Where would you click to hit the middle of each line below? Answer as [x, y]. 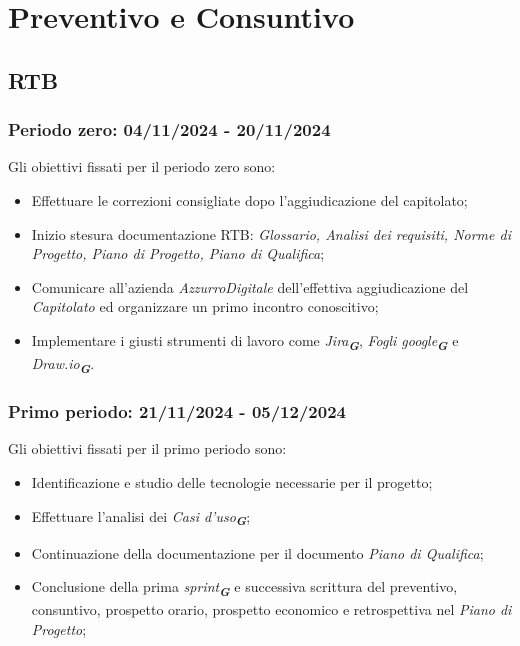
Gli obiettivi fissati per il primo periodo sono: [147, 448]
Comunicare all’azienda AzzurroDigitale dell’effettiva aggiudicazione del [250, 286]
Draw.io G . [63, 365]
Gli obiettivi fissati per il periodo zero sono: [142, 166]
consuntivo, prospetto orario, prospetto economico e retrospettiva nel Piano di [271, 609]
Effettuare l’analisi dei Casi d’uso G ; [141, 517]
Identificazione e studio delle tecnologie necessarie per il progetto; [232, 482]
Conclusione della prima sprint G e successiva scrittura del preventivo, [244, 588]
